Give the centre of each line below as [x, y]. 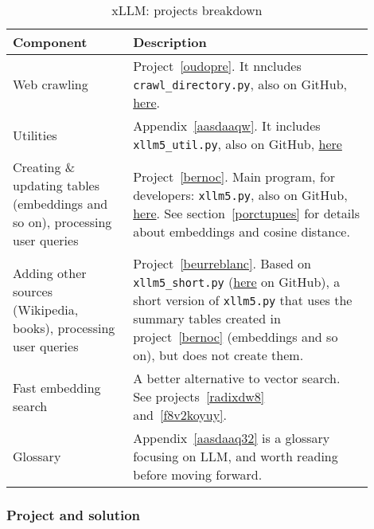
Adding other [50, 272]
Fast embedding [57, 387]
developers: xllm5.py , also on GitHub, [240, 194]
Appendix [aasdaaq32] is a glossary [232, 438]
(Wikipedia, [46, 309]
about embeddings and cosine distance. [242, 231]
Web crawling [51, 84]
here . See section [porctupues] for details [247, 213]
